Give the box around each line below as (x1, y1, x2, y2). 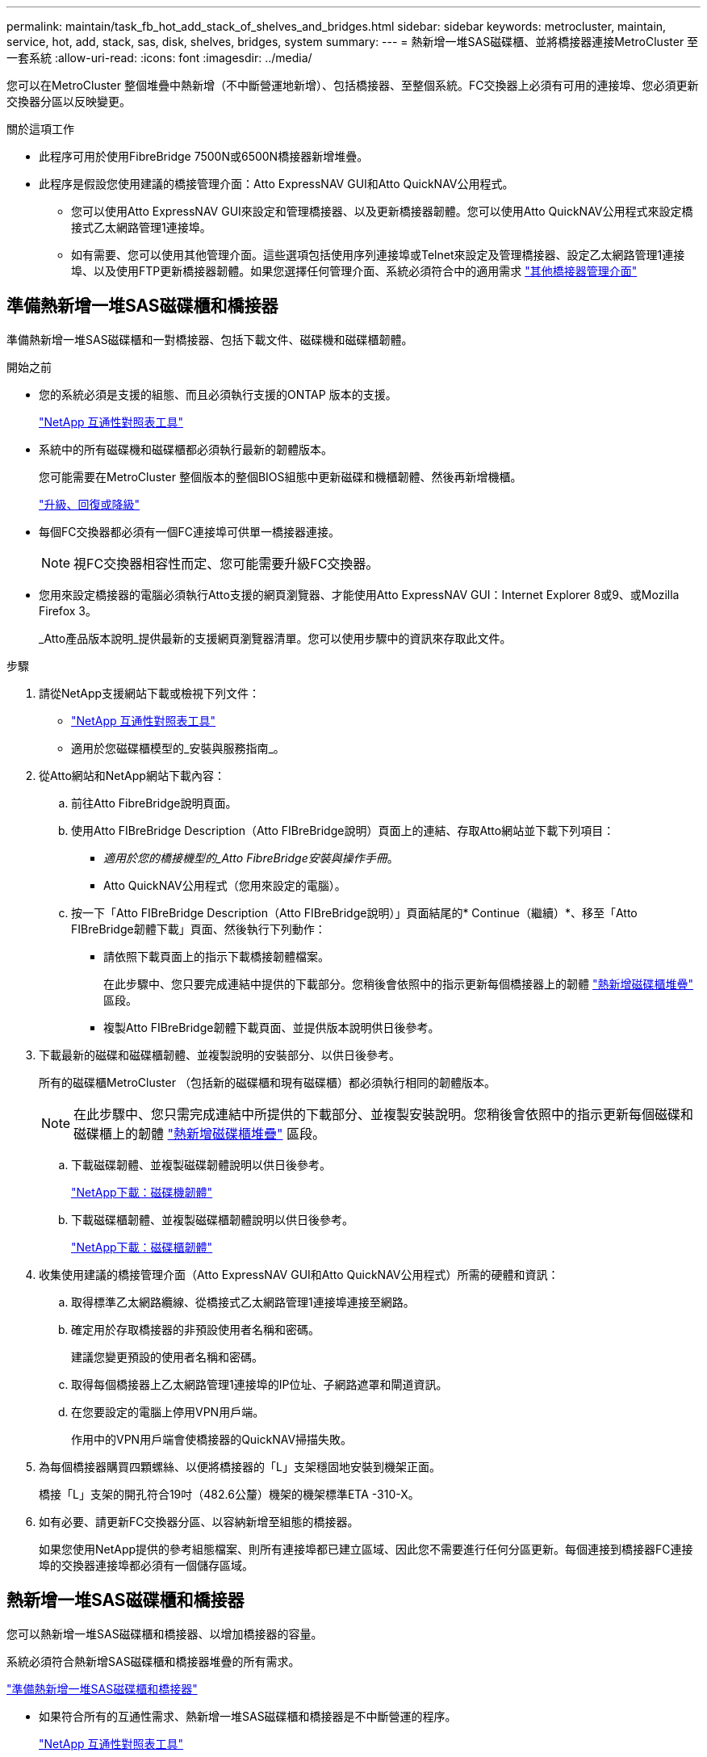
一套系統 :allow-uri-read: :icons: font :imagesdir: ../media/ (6, 51, 312, 65)
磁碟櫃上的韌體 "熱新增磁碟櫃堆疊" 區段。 (73, 1125, 326, 1142)
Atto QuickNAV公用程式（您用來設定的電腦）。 (103, 878, 346, 892)
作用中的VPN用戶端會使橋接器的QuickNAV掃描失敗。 (71, 1432, 353, 1446)
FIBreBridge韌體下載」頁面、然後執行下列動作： (71, 921, 326, 936)
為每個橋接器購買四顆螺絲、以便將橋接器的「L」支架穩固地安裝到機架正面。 (39, 1459, 441, 1474)
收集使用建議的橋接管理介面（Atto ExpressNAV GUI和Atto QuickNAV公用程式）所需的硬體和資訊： (39, 1267, 559, 1281)
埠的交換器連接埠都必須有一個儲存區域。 (39, 1558, 253, 1572)
